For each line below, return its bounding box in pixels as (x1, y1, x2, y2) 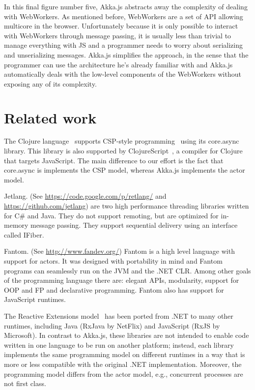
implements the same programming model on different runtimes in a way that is (4, 349, 245, 360)
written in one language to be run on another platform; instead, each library (4, 339, 234, 350)
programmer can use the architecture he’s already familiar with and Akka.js (4, 59, 233, 69)
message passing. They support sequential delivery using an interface (30, 220, 238, 230)
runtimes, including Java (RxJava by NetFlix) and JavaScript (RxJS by (4, 320, 220, 330)
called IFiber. (4, 229, 44, 240)
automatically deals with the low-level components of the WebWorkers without (4, 69, 241, 79)
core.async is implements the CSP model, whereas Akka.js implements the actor (4, 165, 245, 175)
